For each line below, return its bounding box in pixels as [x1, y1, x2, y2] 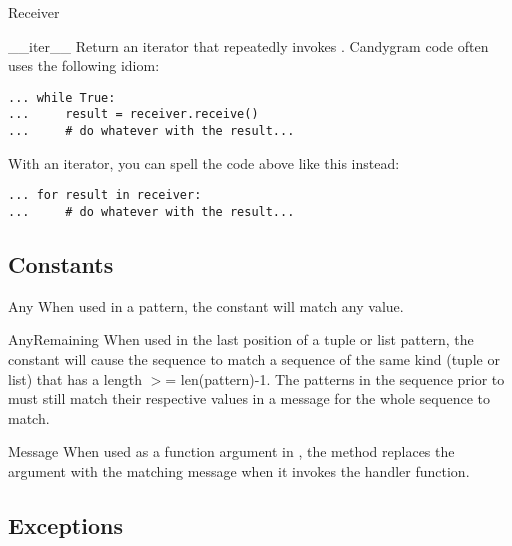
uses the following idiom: [8, 55, 160, 76]
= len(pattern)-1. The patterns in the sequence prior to [165, 368, 505, 389]
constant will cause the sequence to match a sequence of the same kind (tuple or [8, 349, 500, 370]
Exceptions [8, 510, 123, 540]
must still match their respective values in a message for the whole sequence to [8, 388, 491, 409]
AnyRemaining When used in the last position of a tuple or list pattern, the [8, 329, 474, 350]
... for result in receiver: [8, 188, 202, 203]
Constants [8, 249, 114, 280]
